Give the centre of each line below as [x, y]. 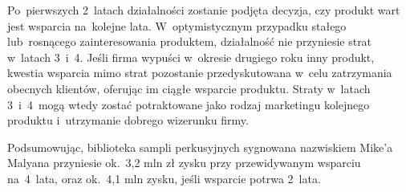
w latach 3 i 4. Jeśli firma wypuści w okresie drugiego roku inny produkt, [191, 57]
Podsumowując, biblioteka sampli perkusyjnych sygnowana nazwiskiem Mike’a [200, 147]
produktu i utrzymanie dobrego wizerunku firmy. [128, 120]
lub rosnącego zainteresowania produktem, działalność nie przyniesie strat [190, 41]
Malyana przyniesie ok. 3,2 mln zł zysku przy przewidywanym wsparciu [184, 163]
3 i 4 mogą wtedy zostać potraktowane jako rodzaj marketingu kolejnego [189, 104]
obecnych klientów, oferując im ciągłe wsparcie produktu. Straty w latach [189, 88]
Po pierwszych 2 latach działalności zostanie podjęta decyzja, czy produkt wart [204, 10]
